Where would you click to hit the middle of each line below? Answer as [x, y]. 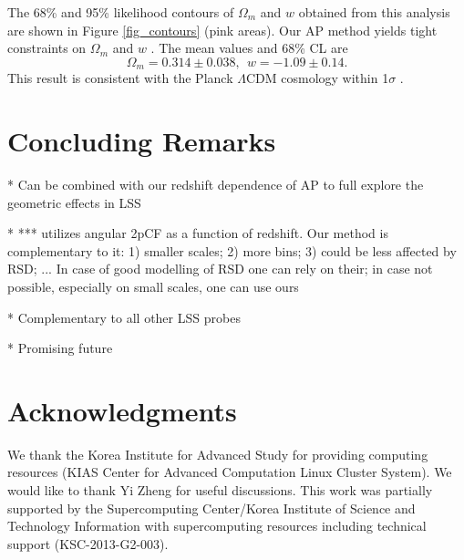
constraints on [47, 48]
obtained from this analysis [374, 12]
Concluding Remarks [142, 141]
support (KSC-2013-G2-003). [88, 543]
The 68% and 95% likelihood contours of [121, 12]
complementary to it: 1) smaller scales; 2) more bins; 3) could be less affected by [232, 250]
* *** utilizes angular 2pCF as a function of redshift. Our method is [198, 233]
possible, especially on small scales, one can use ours [153, 286]
